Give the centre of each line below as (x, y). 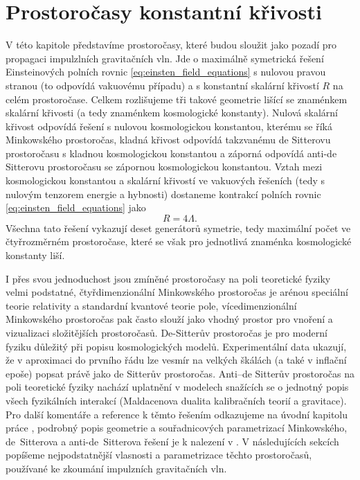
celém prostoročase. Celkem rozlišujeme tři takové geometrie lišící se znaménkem (177, 99)
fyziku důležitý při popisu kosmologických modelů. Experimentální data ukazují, (176, 346)
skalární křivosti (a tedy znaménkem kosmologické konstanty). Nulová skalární (172, 113)
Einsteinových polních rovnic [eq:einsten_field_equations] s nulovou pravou (166, 72)
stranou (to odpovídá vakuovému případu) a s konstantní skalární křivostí (162, 85)
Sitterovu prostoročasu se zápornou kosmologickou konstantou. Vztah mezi (164, 167)
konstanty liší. (35, 255)
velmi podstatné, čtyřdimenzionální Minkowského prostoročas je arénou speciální (177, 292)
